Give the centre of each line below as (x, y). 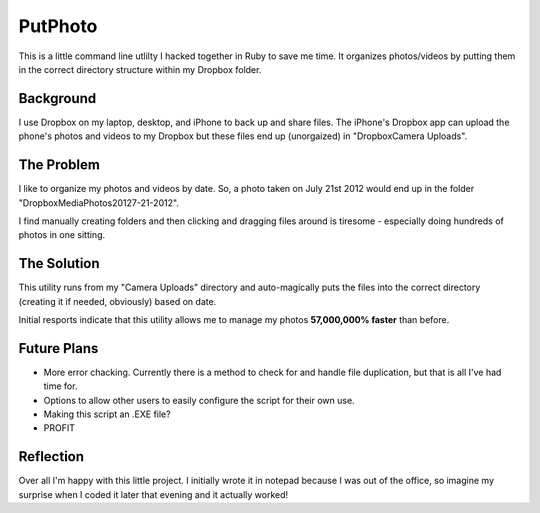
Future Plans (58, 348)
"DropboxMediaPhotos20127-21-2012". (99, 202)
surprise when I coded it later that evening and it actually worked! (153, 494)
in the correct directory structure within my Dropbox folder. (140, 69)
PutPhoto (58, 26)
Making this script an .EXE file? (107, 414)
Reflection (51, 456)
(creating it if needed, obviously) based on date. (117, 301)
